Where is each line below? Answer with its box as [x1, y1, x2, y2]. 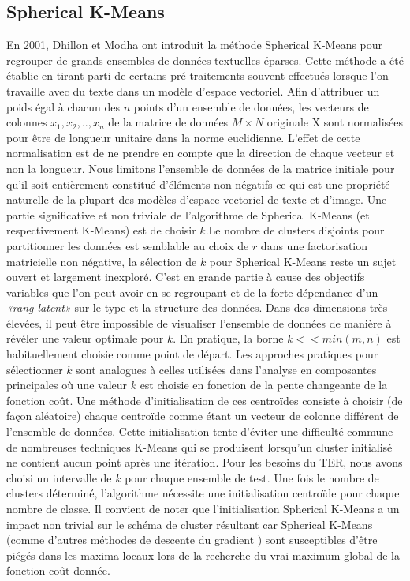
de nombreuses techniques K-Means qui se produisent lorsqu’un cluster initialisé [6, 438, 393, 455]
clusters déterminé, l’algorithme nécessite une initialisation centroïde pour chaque [6, 485, 400, 501]
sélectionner [6, 361, 63, 377]
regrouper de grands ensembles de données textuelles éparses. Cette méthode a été [6, 51, 404, 68]
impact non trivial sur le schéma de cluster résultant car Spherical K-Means [6, 515, 373, 532]
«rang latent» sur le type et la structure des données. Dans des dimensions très [6, 299, 388, 316]
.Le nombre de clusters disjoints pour [205, 222, 385, 238]
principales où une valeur [6, 377, 128, 393]
